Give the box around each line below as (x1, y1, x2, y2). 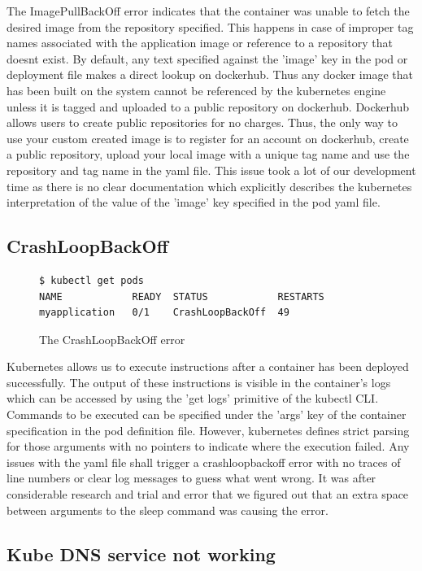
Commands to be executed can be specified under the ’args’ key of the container (7, 406, 407, 423)
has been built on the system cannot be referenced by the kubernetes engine (7, 81, 386, 98)
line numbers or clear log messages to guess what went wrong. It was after (7, 469, 376, 486)
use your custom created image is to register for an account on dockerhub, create (7, 129, 409, 146)
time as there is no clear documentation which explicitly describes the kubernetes (7, 177, 412, 194)
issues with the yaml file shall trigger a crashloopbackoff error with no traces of (7, 453, 401, 470)
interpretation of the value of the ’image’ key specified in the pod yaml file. (7, 194, 381, 211)
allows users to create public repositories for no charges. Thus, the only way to (7, 114, 398, 131)
